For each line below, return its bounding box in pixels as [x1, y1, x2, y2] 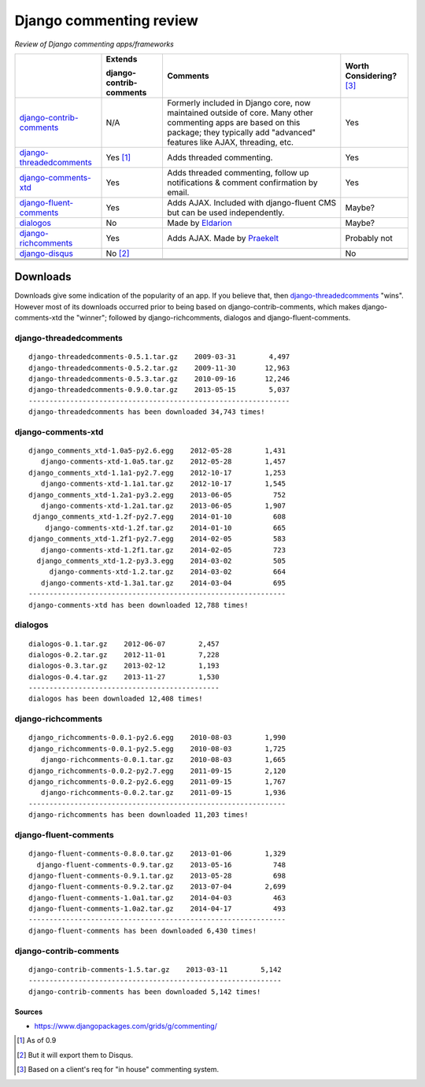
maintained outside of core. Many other [166, 107, 314, 118]
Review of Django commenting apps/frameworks [14, 39, 175, 49]
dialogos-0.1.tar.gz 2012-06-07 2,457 [28, 639, 220, 649]
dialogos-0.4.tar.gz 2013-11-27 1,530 [28, 672, 220, 681]
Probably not [345, 232, 393, 243]
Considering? [345, 70, 397, 81]
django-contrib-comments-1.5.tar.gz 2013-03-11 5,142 [28, 965, 283, 974]
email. [166, 187, 190, 198]
